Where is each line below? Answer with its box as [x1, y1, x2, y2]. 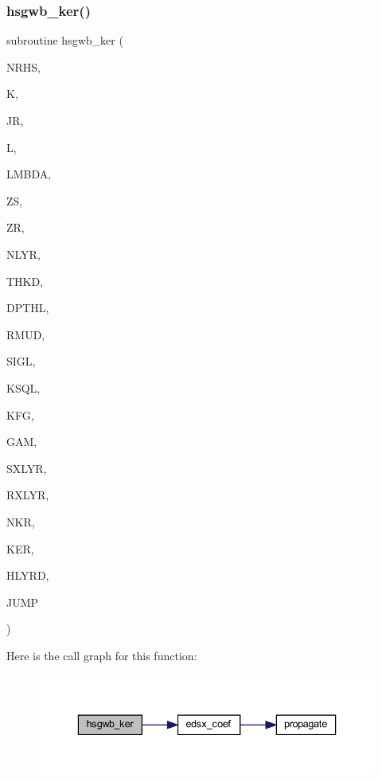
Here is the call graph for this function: [6, 647, 197, 663]
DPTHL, [6, 299, 49, 316]
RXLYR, [6, 487, 49, 503]
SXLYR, [6, 459, 47, 476]
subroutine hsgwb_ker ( [6, 32, 123, 49]
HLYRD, [6, 567, 49, 584]
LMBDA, [6, 166, 52, 182]
